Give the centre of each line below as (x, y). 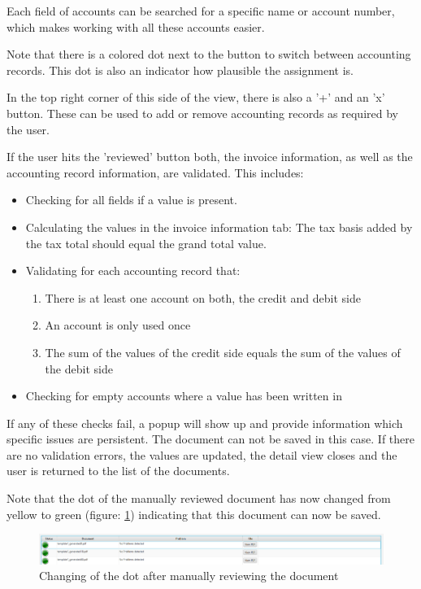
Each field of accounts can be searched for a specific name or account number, (201, 11)
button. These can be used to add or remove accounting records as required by (202, 113)
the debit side (79, 368)
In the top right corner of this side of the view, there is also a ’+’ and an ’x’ (196, 97)
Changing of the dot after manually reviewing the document (189, 576)
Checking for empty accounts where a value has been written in (184, 396)
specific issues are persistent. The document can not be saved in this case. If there (211, 439)
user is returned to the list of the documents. (118, 471)
